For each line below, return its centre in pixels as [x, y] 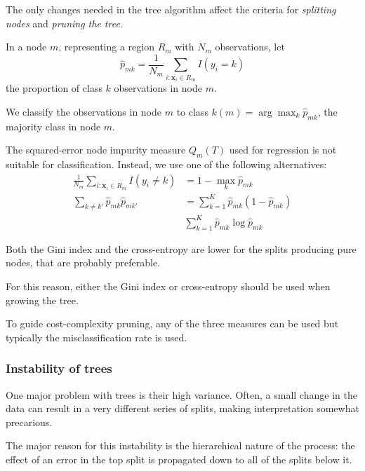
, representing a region [106, 47]
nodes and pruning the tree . [64, 23]
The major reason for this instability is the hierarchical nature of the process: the [180, 445]
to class [192, 111]
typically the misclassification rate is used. [97, 337]
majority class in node [53, 126]
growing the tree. [42, 300]
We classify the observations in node [84, 111]
